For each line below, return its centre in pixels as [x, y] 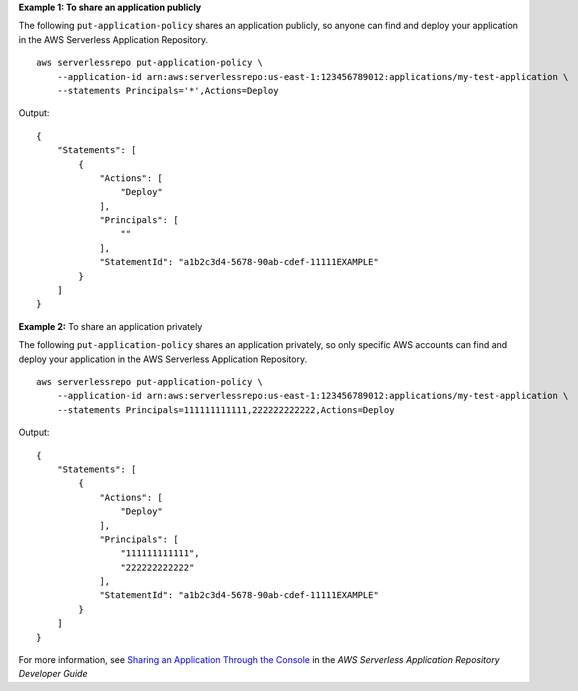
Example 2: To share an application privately [110, 326]
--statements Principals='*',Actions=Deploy [167, 90]
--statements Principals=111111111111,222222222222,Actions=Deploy [225, 409]
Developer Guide [53, 674]
